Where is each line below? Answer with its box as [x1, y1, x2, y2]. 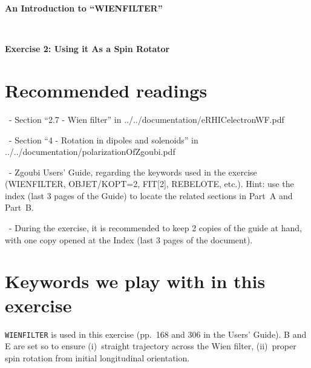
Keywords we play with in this [5, 269, 266, 294]
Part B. [5, 201, 34, 214]
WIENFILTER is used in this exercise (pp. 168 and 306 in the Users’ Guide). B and [5, 327, 307, 340]
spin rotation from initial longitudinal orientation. [5, 351, 190, 364]
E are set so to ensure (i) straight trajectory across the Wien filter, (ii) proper [5, 340, 296, 352]
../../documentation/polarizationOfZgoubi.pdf [5, 145, 175, 158]
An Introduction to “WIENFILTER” [5, 2, 163, 14]
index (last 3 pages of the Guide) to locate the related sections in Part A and [5, 189, 293, 202]
